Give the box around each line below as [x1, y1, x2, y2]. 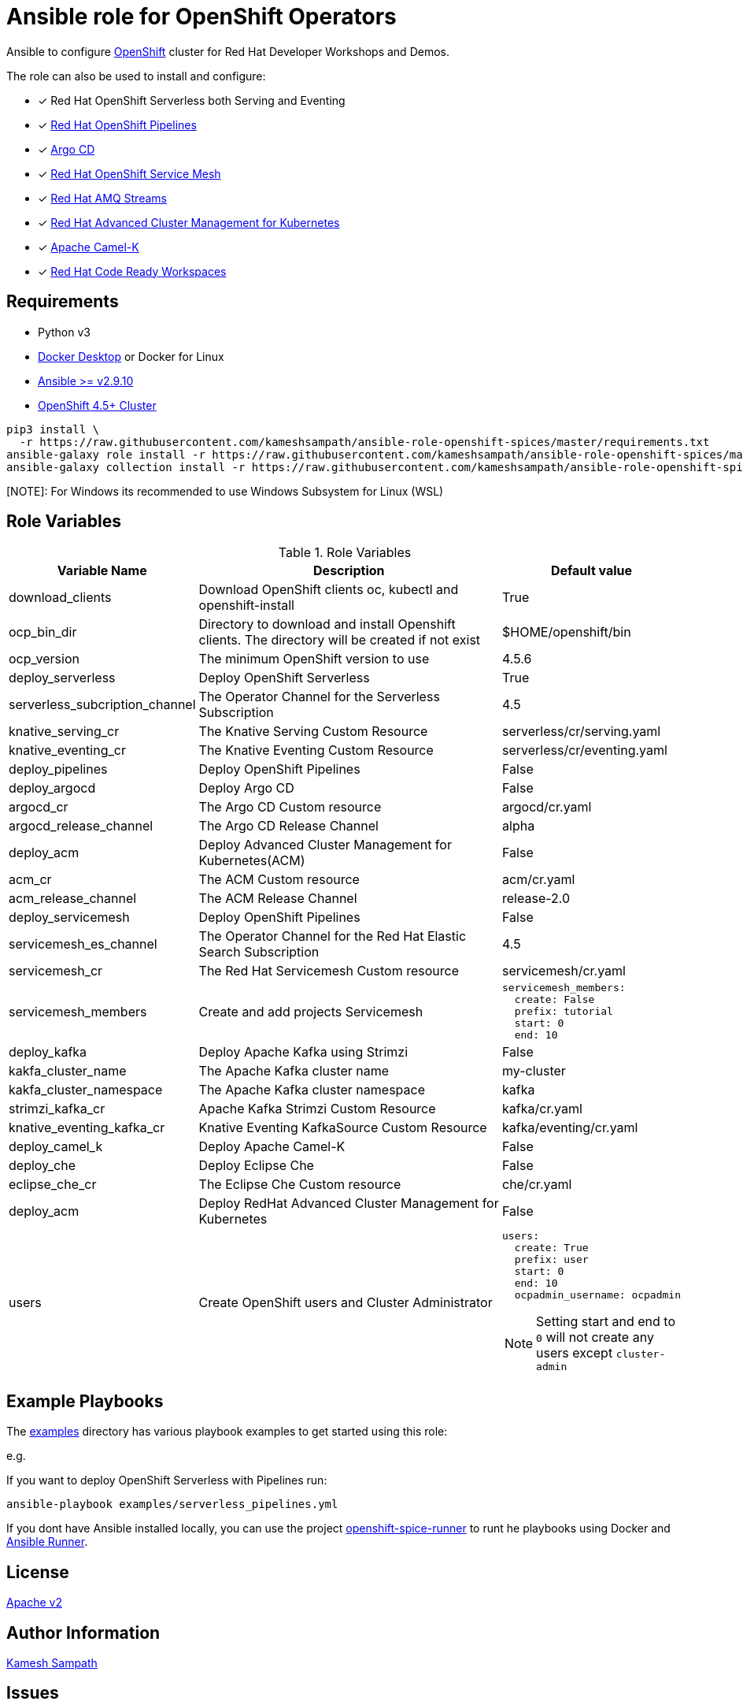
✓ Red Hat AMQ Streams [38, 191, 167, 205]
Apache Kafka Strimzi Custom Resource [198, 1101, 436, 1117]
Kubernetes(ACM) [198, 852, 305, 869]
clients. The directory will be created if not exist [198, 632, 481, 648]
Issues [6, 1683, 59, 1703]
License [6, 1562, 69, 1582]
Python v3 [38, 325, 91, 339]
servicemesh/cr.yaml [502, 963, 626, 979]
